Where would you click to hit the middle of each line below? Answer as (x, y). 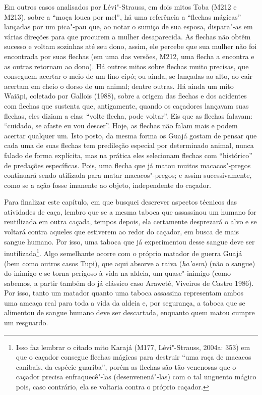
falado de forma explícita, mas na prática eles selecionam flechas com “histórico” (128, 155)
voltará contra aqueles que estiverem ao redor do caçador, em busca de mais (121, 232)
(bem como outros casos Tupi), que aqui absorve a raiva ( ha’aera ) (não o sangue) (130, 263)
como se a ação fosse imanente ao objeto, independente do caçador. (108, 185)
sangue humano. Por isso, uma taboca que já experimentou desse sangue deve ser (129, 241)
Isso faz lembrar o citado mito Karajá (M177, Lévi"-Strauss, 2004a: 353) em (133, 347)
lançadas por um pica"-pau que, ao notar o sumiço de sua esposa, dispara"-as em (128, 27)
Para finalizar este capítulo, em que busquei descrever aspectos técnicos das (121, 202)
